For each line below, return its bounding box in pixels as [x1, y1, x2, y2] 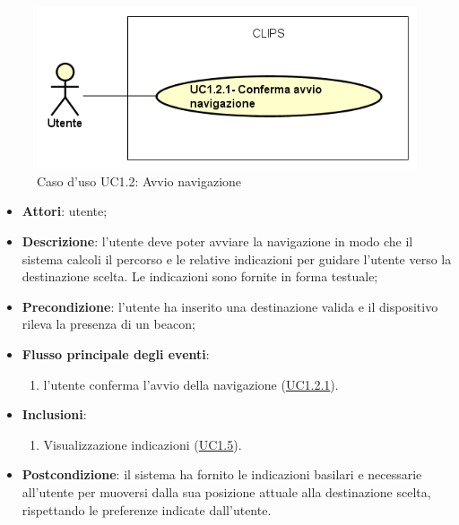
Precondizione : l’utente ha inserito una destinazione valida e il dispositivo [22, 297, 438, 315]
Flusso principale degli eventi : [22, 345, 210, 363]
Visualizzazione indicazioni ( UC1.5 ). [43, 435, 242, 453]
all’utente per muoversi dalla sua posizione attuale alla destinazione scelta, [22, 482, 431, 501]
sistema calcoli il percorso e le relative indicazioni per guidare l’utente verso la [22, 249, 452, 268]
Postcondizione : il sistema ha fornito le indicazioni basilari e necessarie [22, 465, 422, 484]
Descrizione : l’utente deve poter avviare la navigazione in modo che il [22, 232, 413, 251]
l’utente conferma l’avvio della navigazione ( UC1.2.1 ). [43, 374, 339, 393]
